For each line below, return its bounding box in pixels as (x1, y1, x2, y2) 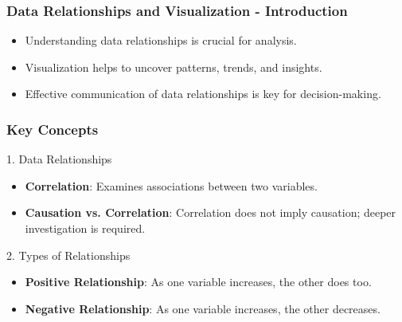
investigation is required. (25, 220, 146, 236)
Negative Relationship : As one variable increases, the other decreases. (25, 300, 381, 316)
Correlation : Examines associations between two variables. (25, 177, 318, 194)
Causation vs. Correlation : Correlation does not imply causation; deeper (25, 204, 396, 221)
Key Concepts (6, 119, 99, 139)
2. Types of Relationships (6, 246, 131, 263)
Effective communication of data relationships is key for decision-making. (25, 85, 381, 102)
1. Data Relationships (6, 151, 112, 167)
